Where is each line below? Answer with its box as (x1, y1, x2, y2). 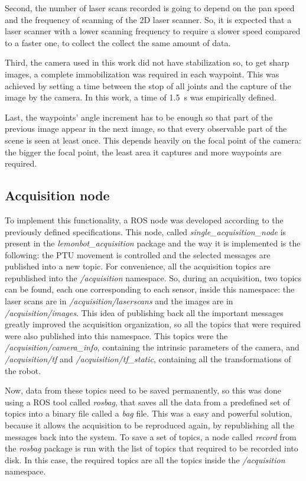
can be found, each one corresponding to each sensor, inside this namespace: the (5, 283, 295, 295)
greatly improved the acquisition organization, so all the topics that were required (5, 318, 301, 330)
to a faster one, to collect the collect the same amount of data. (5, 36, 231, 48)
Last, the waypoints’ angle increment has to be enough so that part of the (5, 110, 273, 123)
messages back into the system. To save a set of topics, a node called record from (5, 430, 297, 443)
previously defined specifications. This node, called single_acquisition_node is (5, 225, 287, 238)
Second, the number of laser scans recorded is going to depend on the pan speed (5, 2, 295, 14)
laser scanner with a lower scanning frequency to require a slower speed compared (5, 25, 301, 37)
